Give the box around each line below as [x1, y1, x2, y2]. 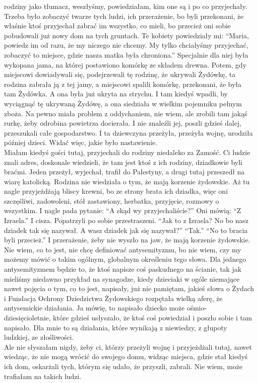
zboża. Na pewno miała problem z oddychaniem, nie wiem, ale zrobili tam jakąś [4, 108, 248, 118]
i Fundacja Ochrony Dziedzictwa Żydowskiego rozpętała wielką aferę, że [4, 293, 223, 303]
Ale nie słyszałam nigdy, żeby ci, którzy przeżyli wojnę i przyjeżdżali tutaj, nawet [4, 341, 252, 352]
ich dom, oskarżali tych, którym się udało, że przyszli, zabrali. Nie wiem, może [4, 361, 243, 371]
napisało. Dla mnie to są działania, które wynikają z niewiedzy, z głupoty [4, 322, 227, 332]
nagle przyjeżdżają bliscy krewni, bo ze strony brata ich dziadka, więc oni [4, 186, 228, 196]
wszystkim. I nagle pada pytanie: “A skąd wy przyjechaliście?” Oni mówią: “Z [4, 205, 241, 216]
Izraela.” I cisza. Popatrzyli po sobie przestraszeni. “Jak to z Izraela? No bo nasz [4, 215, 249, 226]
